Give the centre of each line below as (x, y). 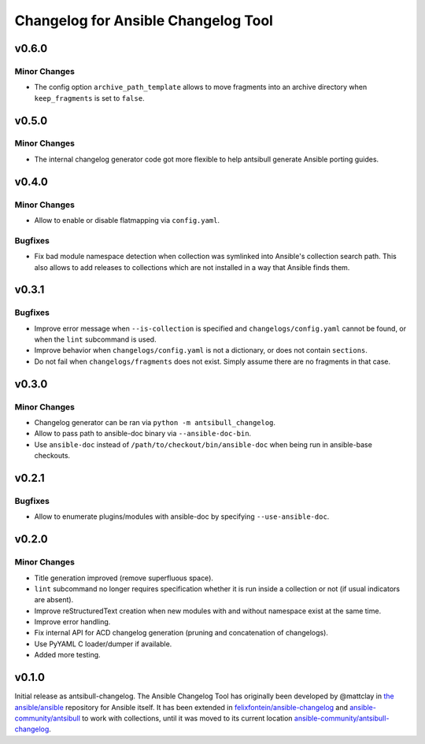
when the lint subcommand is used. (95, 339)
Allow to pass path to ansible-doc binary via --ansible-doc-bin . (143, 434)
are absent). (54, 600)
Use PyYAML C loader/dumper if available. (103, 644)
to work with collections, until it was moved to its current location (187, 718)
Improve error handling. (72, 622)
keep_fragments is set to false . (89, 98)
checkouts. (52, 456)
